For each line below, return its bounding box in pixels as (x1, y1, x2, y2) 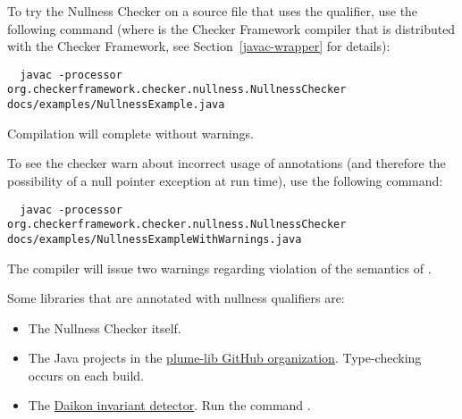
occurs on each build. (28, 365, 145, 384)
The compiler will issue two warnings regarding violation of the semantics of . (7, 258, 432, 277)
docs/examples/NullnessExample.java (7, 98, 225, 112)
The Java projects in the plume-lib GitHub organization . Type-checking (28, 348, 422, 367)
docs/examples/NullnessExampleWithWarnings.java (7, 232, 302, 246)
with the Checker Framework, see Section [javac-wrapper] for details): (7, 37, 391, 55)
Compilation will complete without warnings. (7, 123, 254, 142)
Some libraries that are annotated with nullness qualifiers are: (7, 289, 345, 307)
